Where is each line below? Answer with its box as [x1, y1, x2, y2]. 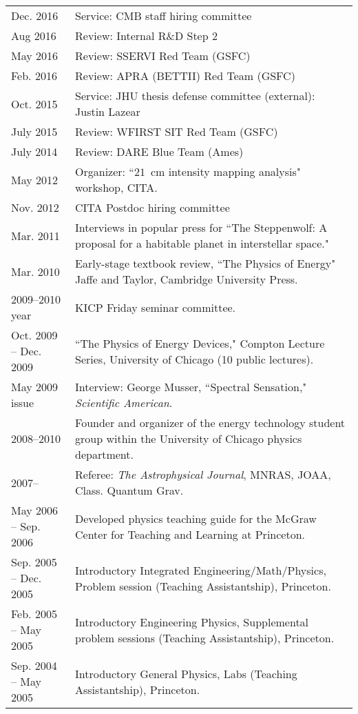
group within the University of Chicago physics [75, 430, 302, 446]
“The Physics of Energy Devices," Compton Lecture [75, 335, 325, 351]
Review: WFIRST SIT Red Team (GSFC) [75, 123, 278, 139]
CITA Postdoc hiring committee [75, 199, 230, 215]
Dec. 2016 [11, 8, 59, 23]
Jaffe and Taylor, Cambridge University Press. [75, 271, 298, 287]
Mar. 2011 [11, 227, 60, 244]
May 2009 [11, 379, 59, 395]
